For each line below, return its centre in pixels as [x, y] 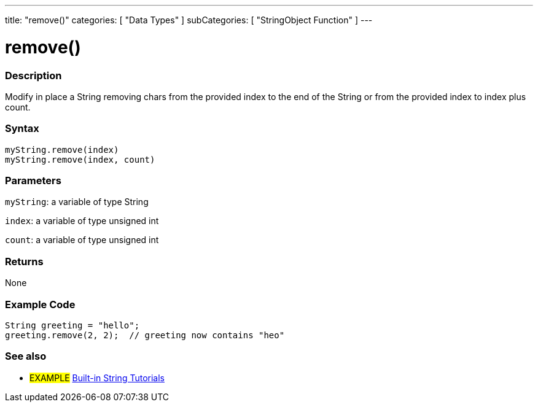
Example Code [40, 304]
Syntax [22, 129]
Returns [24, 261]
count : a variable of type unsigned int [82, 240]
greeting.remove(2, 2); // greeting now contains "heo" [145, 335]
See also [26, 356]
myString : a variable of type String [77, 202]
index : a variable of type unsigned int [82, 221]
